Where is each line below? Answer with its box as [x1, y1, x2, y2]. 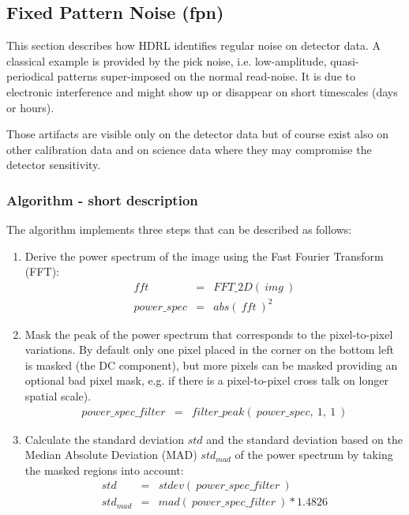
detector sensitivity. [6, 156, 101, 173]
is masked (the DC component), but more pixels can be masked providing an [24, 356, 398, 373]
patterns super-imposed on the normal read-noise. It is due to [57, 68, 355, 85]
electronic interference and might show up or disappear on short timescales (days [6, 83, 398, 100]
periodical [6, 68, 54, 85]
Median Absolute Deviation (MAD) [24, 446, 197, 463]
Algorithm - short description [6, 190, 198, 209]
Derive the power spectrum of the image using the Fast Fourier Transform [24, 247, 384, 264]
